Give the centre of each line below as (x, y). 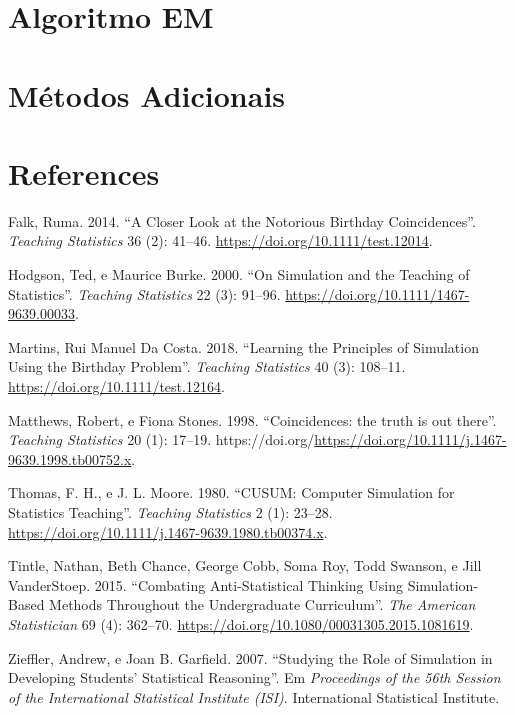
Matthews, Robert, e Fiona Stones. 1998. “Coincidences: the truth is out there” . (252, 419)
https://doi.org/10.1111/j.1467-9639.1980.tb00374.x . (168, 531)
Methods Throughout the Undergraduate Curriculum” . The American (262, 604)
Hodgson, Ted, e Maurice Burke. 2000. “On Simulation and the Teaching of (239, 274)
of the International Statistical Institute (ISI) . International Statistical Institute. (254, 696)
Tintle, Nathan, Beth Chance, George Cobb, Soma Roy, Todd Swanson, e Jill (245, 565)
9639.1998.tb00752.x (70, 458)
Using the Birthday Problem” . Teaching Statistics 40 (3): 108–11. (207, 366)
